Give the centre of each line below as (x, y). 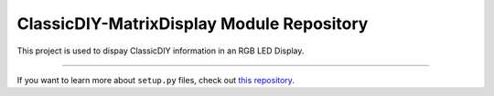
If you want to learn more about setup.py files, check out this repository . (156, 80)
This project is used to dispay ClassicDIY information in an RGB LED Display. (161, 51)
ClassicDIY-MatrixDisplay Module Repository (193, 24)
